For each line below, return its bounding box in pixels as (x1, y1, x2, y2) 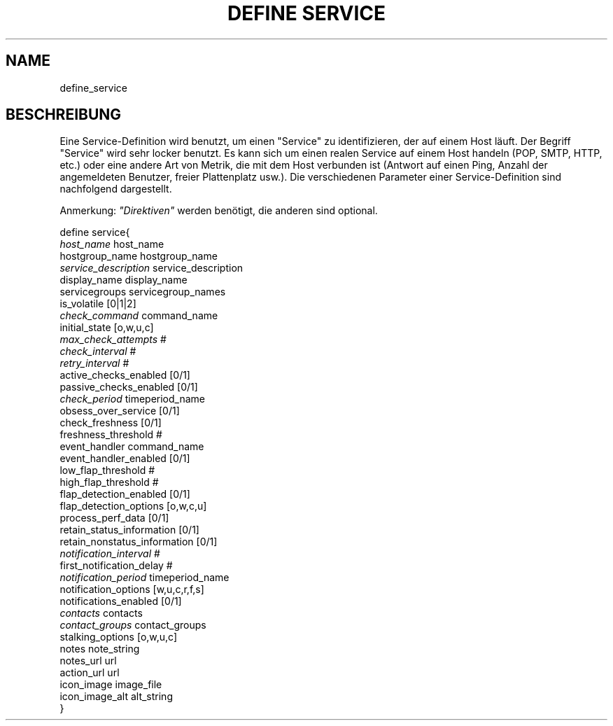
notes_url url (59, 655, 117, 667)
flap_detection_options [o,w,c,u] (59, 500, 207, 512)
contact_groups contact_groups (59, 619, 206, 631)
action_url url (59, 666, 120, 679)
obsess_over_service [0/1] (59, 405, 180, 417)
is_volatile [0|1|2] (59, 298, 136, 310)
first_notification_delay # (59, 559, 173, 572)
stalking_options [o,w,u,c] (59, 631, 178, 643)
